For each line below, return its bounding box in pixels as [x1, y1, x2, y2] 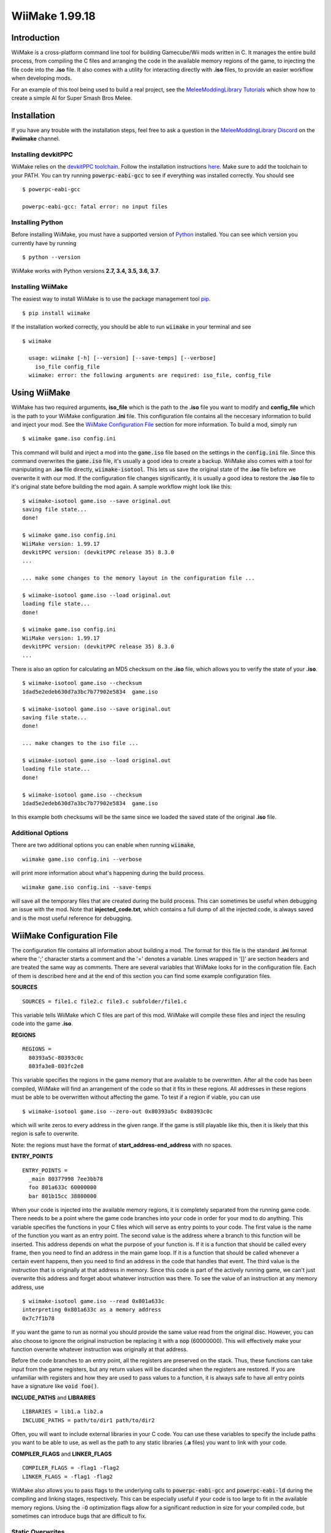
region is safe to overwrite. [11, 1130, 79, 1137]
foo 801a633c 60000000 [28, 1184, 97, 1191]
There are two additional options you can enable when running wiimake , [11, 841, 196, 849]
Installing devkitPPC [11, 150, 74, 159]
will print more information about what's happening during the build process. [11, 870, 205, 877]
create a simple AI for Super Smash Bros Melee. [11, 94, 132, 102]
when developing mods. [11, 74, 72, 82]
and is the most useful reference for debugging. [11, 914, 132, 922]
